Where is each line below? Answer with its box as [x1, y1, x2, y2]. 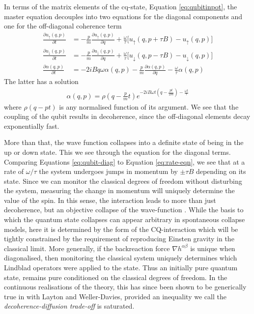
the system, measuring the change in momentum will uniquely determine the [4, 185, 235, 196]
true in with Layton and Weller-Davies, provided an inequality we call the [4, 291, 226, 301]
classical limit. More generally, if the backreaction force [4, 243, 170, 253]
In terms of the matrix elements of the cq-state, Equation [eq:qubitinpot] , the [4, 1, 237, 11]
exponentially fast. [4, 120, 59, 131]
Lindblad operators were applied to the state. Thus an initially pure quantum [4, 262, 238, 273]
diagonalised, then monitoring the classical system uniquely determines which [4, 253, 237, 263]
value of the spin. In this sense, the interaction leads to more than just [4, 195, 216, 205]
